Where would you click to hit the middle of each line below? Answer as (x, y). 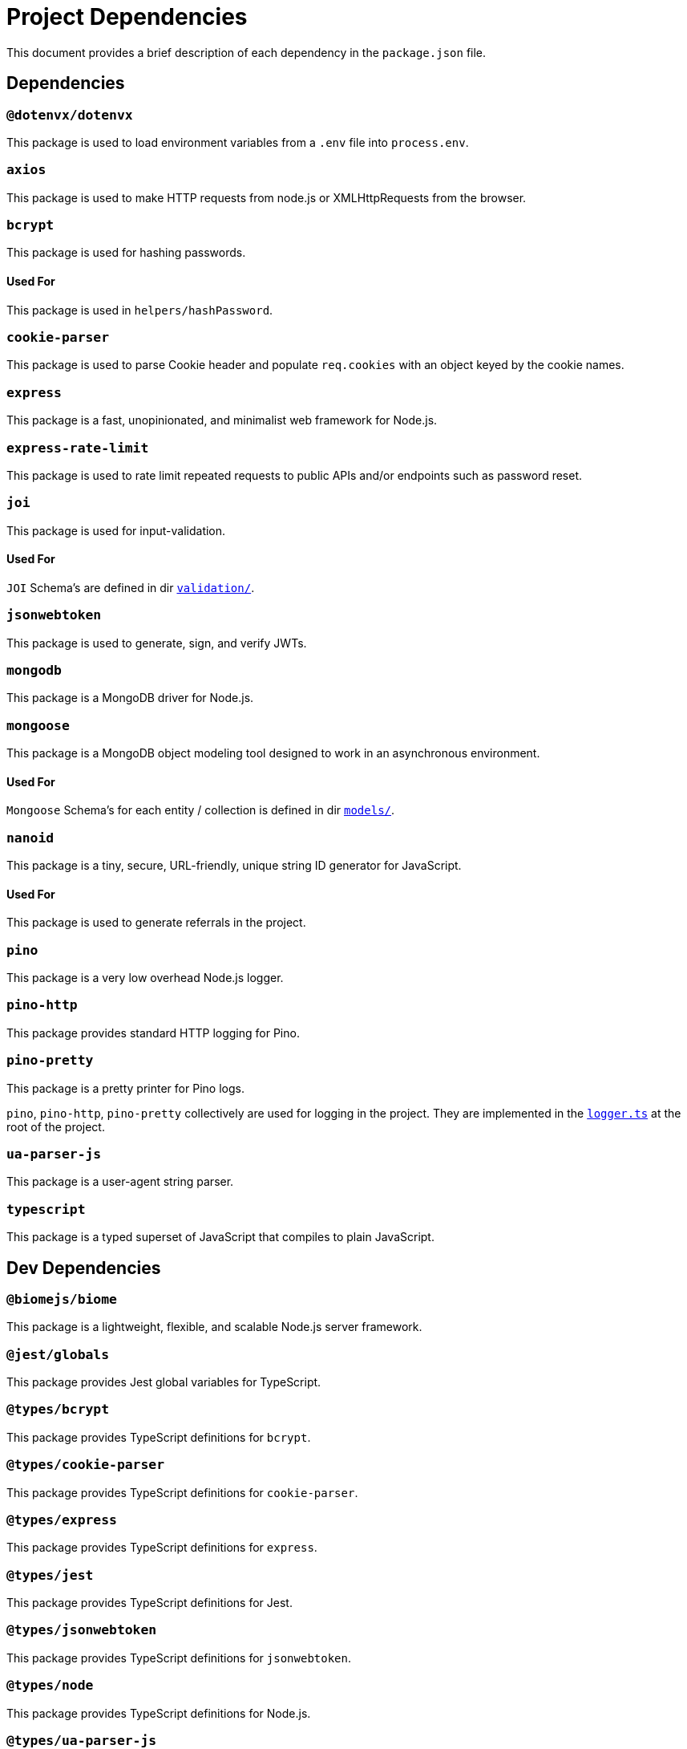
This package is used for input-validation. (116, 530)
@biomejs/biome (62, 1299)
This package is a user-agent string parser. (120, 1182)
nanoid (30, 838)
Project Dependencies (127, 17)
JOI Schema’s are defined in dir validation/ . (131, 587)
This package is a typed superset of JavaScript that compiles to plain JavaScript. (220, 1237)
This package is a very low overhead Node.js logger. (145, 978)
